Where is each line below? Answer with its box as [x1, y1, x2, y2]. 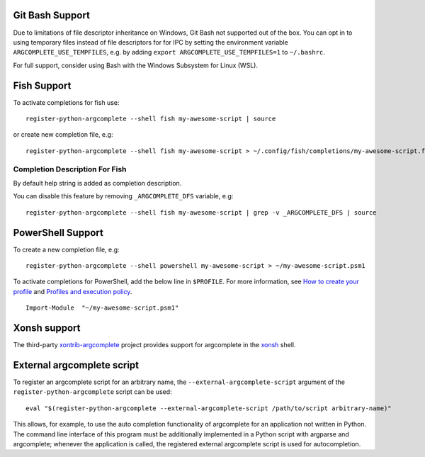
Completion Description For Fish [13, 164, 127, 174]
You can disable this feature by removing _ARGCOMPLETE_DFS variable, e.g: [13, 192, 234, 201]
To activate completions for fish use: [13, 98, 120, 106]
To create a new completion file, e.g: [13, 245, 120, 254]
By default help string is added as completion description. [13, 179, 182, 187]
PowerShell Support [13, 227, 104, 239]
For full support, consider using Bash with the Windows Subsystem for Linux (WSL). [13, 61, 259, 69]
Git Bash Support [13, 9, 90, 21]
